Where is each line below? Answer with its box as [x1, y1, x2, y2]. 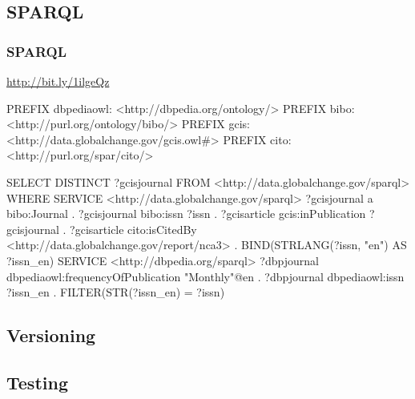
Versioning [6, 323, 96, 348]
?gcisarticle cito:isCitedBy [70, 220, 197, 237]
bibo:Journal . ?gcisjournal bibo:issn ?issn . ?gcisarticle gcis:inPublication [6, 205, 366, 222]
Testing [6, 369, 68, 394]
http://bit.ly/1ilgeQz [6, 73, 110, 89]
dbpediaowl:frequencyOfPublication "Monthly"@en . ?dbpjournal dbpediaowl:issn [6, 268, 405, 284]
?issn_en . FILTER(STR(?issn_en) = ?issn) [6, 284, 225, 300]
